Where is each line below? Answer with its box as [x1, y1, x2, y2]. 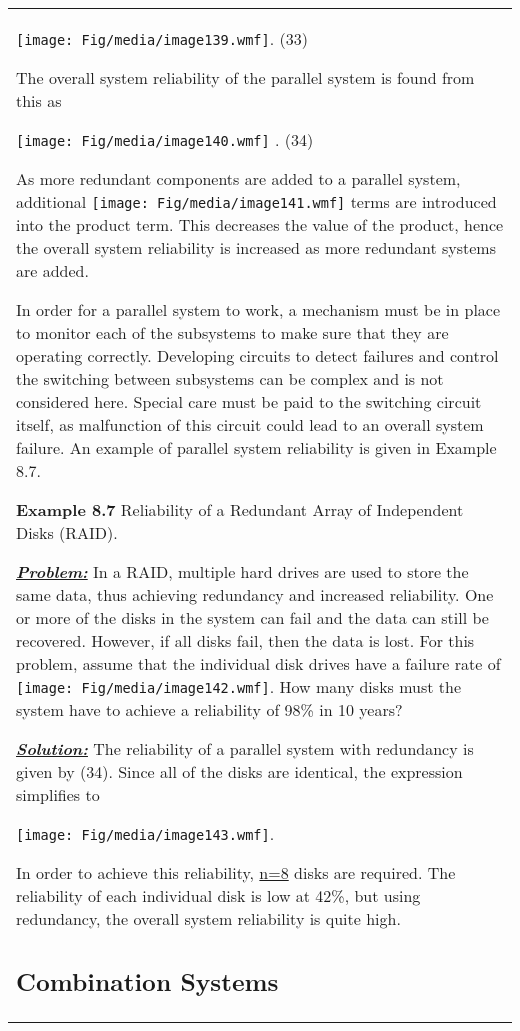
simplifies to [16, 783, 100, 806]
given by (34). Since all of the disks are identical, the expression [16, 760, 463, 783]
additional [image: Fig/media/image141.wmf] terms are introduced [16, 190, 497, 213]
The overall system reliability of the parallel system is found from [16, 66, 475, 89]
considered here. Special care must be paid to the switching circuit [16, 390, 482, 413]
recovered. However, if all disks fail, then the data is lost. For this [16, 629, 475, 652]
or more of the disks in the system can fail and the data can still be [16, 606, 489, 629]
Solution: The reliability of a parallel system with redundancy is [16, 737, 474, 760]
